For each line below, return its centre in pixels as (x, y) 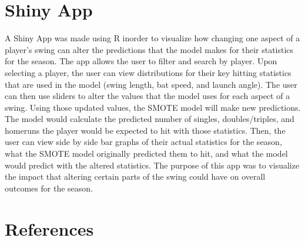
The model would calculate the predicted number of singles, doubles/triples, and (150, 119)
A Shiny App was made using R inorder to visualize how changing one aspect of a (152, 38)
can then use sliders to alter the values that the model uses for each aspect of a (148, 96)
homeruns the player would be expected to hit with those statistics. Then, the (145, 130)
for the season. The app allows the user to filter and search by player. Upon (141, 61)
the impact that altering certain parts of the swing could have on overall (135, 176)
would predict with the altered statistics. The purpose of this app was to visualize (152, 165)
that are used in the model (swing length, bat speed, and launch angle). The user (151, 84)
